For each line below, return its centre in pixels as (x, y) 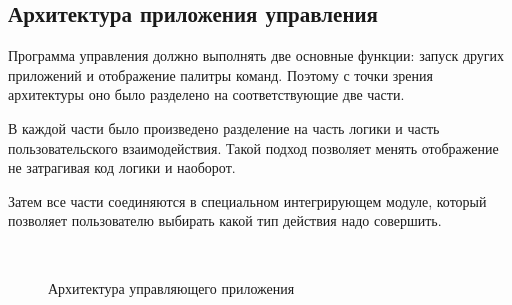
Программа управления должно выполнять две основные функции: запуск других (256, 55)
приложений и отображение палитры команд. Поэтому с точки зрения (220, 74)
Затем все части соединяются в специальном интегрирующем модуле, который (247, 200)
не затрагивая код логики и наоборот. (122, 167)
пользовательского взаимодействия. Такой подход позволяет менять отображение (253, 147)
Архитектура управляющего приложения (171, 287)
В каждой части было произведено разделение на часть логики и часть (224, 127)
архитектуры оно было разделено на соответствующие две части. (206, 94)
